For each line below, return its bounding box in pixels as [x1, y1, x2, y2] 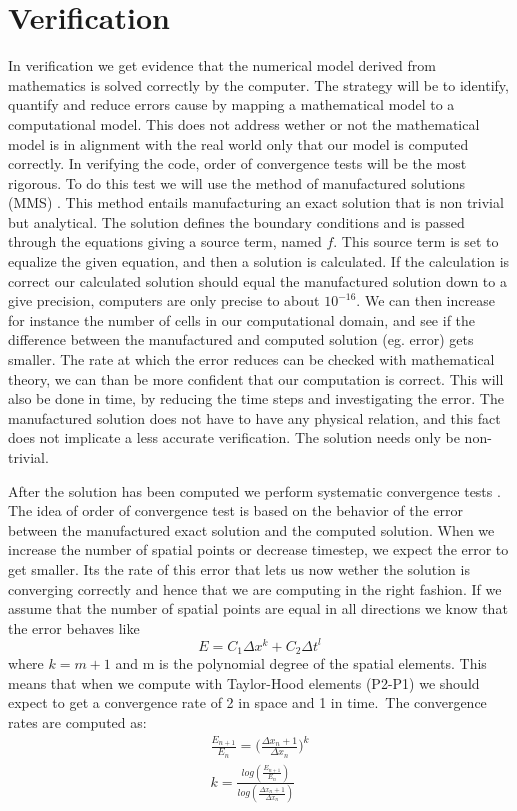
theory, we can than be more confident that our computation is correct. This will [8, 368, 504, 389]
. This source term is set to [333, 231, 499, 252]
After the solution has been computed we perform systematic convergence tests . [8, 480, 501, 501]
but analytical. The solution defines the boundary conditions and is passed [8, 211, 465, 232]
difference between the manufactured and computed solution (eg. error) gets [8, 329, 474, 350]
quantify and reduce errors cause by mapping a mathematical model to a [8, 94, 455, 115]
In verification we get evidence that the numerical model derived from [8, 55, 436, 76]
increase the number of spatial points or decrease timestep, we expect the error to [8, 539, 509, 560]
